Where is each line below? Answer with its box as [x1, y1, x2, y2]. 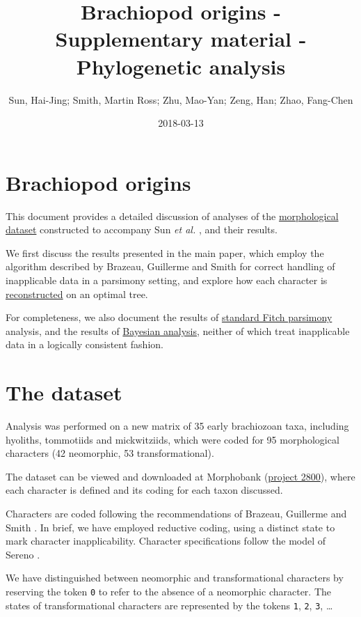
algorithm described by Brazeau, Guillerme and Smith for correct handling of [6, 259, 335, 274]
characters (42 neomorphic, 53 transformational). [6, 446, 214, 460]
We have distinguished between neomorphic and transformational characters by [6, 570, 344, 585]
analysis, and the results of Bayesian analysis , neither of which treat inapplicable [6, 323, 350, 338]
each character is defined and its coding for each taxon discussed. [6, 483, 283, 497]
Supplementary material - [55, 24, 307, 53]
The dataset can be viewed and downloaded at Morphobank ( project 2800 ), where [6, 469, 355, 483]
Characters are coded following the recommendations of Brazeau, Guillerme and [6, 506, 347, 521]
